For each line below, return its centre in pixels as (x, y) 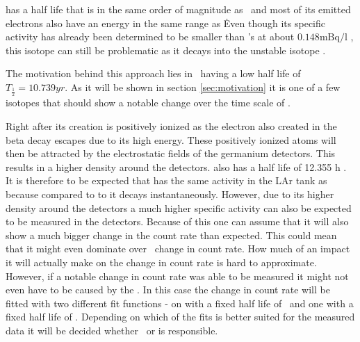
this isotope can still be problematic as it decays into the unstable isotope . (166, 50)
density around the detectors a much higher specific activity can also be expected (179, 207)
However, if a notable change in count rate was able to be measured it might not (177, 276)
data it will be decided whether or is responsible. (112, 330)
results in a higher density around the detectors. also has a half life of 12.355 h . (176, 166)
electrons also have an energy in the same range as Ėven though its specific (165, 23)
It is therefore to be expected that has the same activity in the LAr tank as (166, 180)
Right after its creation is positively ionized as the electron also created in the (171, 125)
